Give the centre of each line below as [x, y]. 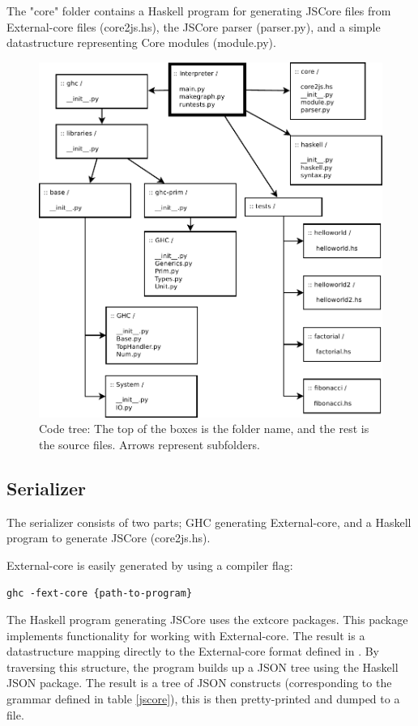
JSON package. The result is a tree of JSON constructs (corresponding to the [199, 683]
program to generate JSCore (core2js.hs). [109, 538]
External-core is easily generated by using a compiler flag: [150, 565]
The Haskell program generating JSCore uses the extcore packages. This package [207, 620]
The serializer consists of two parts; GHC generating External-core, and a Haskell [209, 522]
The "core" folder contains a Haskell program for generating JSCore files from [199, 11]
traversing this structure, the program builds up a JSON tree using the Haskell [203, 667]
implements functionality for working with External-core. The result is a [186, 635]
